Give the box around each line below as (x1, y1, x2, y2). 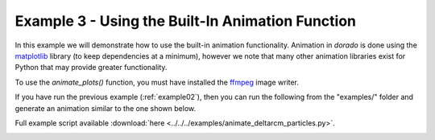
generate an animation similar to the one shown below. (14, 103, 197, 113)
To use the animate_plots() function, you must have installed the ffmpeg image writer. (14, 77, 300, 87)
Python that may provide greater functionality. (14, 63, 168, 72)
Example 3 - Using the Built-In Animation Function (14, 12, 357, 30)
